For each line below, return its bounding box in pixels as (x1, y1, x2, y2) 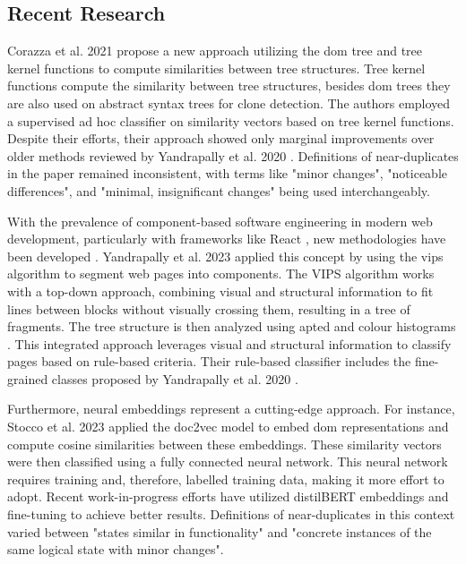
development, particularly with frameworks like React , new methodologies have (7, 229, 446, 248)
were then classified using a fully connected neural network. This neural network (7, 452, 448, 471)
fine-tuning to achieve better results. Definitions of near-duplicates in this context (7, 505, 455, 524)
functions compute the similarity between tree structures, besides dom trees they (7, 76, 451, 95)
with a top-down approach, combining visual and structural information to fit (7, 281, 434, 300)
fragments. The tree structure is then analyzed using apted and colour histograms (7, 317, 456, 336)
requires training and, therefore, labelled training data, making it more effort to (7, 469, 444, 488)
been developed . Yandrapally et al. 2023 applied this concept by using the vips (7, 246, 444, 265)
